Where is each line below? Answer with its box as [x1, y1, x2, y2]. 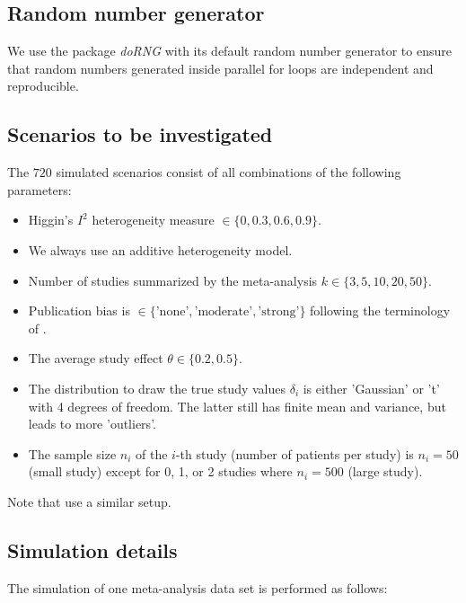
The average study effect [28, 349, 163, 368]
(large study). [347, 462, 423, 481]
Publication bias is [28, 301, 130, 320]
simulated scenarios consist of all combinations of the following [56, 163, 401, 182]
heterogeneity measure [92, 210, 215, 229]
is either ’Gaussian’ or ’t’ [303, 378, 440, 397]
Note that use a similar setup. [7, 492, 171, 510]
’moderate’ [194, 306, 253, 319]
